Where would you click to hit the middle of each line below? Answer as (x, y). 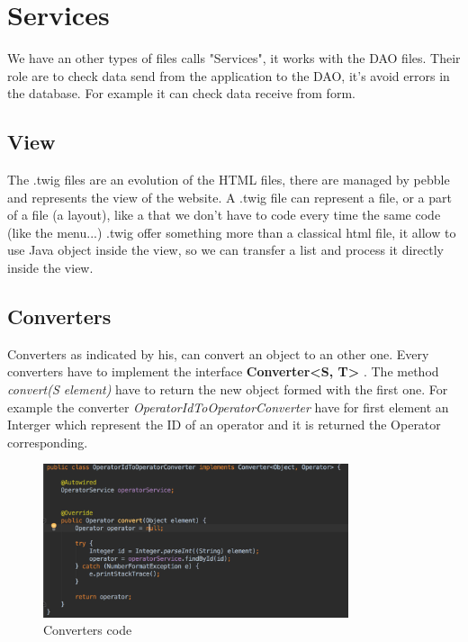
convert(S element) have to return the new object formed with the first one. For (228, 389)
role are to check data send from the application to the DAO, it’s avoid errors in (229, 75)
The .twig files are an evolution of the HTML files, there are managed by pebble (229, 180)
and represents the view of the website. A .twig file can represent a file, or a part (229, 197)
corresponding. (48, 442)
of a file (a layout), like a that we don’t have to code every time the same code (224, 215)
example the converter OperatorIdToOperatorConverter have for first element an (228, 407)
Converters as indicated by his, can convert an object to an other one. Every (218, 353)
